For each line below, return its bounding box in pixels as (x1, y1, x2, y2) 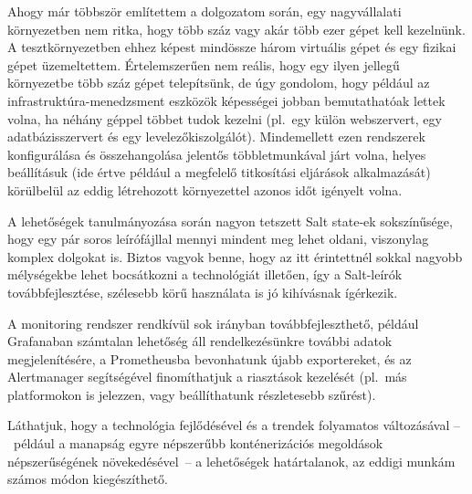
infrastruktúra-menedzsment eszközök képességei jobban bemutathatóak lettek (7, 90, 446, 110)
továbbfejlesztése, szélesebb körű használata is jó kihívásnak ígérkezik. (7, 282, 398, 301)
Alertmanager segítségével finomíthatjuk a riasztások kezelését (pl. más (7, 367, 407, 386)
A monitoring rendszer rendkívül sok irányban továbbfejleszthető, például (7, 313, 419, 332)
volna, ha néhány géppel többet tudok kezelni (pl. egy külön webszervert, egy (7, 109, 442, 128)
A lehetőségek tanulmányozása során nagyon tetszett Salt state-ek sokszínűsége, (7, 211, 453, 230)
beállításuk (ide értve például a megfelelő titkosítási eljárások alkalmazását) (7, 163, 431, 182)
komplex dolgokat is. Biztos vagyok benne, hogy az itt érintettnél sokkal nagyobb (7, 247, 463, 266)
